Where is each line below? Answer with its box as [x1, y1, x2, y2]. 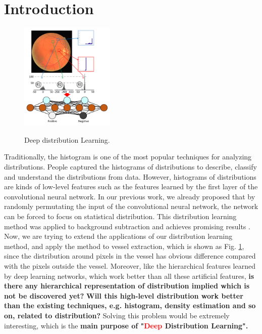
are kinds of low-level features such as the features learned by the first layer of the [4, 181, 258, 192]
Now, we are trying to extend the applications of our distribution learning [4, 231, 233, 241]
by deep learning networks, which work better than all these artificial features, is [4, 270, 254, 281]
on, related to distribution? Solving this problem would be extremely [4, 310, 230, 320]
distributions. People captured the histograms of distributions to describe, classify [4, 161, 257, 172]
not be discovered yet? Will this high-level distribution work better [4, 290, 243, 301]
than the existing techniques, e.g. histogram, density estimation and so [4, 300, 256, 311]
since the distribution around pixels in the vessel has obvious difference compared [4, 251, 256, 261]
